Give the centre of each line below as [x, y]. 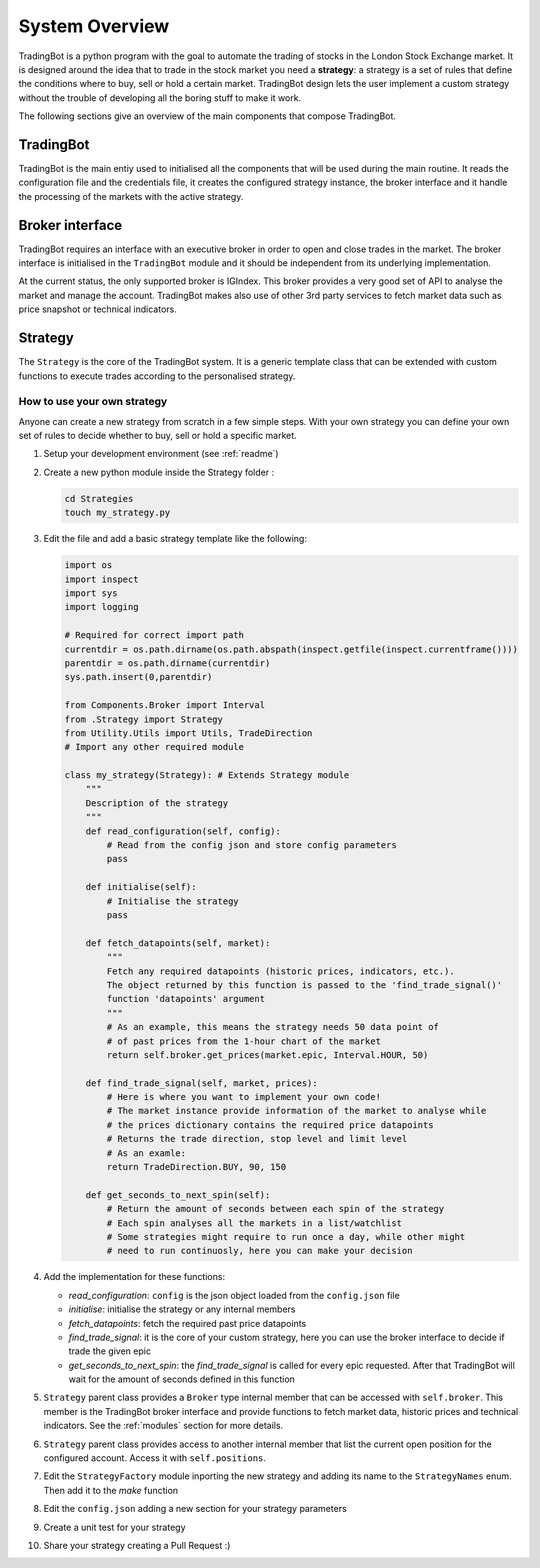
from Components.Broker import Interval [164, 705]
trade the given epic [110, 1351]
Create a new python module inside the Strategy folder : [159, 472]
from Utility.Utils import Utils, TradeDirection [188, 733]
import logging [101, 607]
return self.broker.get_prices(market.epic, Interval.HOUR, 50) [267, 1054]
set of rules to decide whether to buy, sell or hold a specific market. [157, 436]
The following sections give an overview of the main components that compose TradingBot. [207, 116]
